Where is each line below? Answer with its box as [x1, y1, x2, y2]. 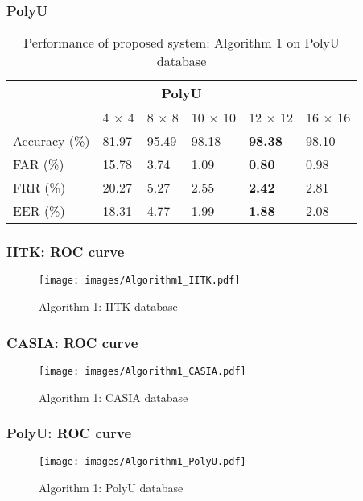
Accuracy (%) [13, 131, 90, 151]
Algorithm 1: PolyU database [39, 479, 184, 496]
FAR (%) [13, 155, 64, 174]
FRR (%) [13, 178, 66, 197]
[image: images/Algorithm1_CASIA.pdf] [39, 365, 246, 377]
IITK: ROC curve [6, 242, 125, 262]
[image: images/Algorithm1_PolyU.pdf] [39, 456, 246, 468]
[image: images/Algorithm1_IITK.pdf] [39, 275, 241, 287]
